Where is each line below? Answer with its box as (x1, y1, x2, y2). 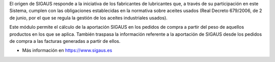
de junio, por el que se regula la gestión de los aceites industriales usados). (9, 15, 168, 21)
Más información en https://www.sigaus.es (22, 47, 113, 53)
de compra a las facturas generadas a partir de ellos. (9, 38, 121, 44)
